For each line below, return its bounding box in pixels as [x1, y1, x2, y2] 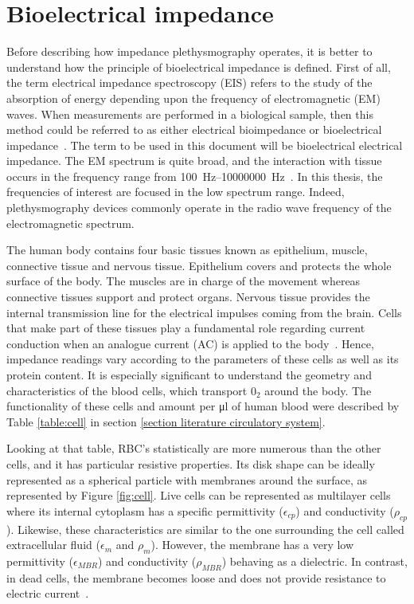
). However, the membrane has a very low [150, 536, 354, 553]
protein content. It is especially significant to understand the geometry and [6, 367, 372, 382]
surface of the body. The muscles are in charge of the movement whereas [6, 273, 361, 289]
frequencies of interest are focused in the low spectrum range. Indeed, [6, 183, 345, 200]
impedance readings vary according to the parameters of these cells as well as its [6, 351, 399, 367]
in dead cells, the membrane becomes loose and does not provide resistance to [6, 569, 386, 586]
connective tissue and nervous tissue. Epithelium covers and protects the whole [6, 257, 392, 273]
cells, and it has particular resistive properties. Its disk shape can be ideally [6, 455, 375, 472]
